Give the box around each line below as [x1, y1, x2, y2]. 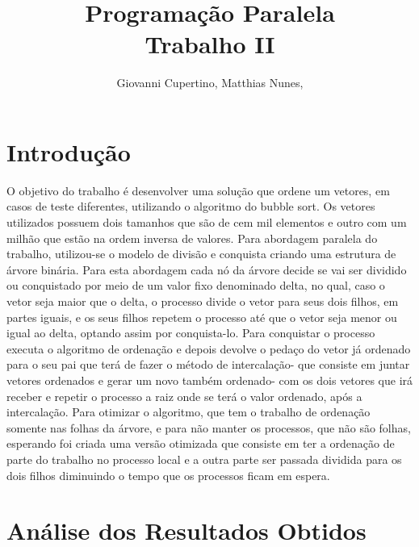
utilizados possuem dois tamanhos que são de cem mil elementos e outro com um [6, 214, 407, 231]
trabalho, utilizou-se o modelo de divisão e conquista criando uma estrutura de [6, 245, 396, 262]
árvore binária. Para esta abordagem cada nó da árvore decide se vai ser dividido [6, 261, 407, 278]
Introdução [6, 135, 131, 168]
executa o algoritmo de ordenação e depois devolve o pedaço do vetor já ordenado [6, 340, 411, 357]
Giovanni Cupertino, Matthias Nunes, [116, 74, 304, 91]
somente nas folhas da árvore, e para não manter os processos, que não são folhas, [6, 419, 411, 436]
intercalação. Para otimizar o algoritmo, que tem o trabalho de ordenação [6, 403, 371, 420]
